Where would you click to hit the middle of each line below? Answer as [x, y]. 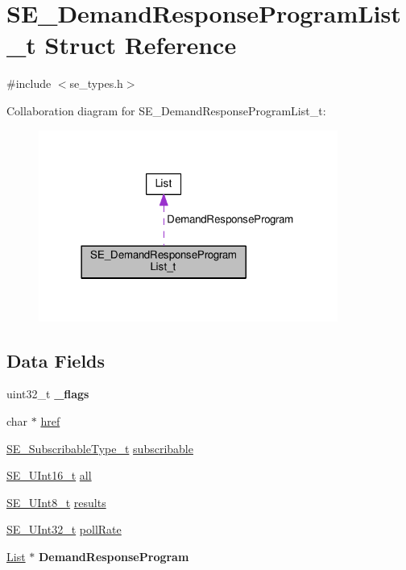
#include [29, 83]
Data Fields [56, 360]
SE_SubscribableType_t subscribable [100, 448]
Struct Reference [141, 45]
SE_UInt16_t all [49, 475]
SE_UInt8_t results [56, 502]
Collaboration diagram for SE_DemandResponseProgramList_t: [166, 110]
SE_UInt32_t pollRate [64, 529]
